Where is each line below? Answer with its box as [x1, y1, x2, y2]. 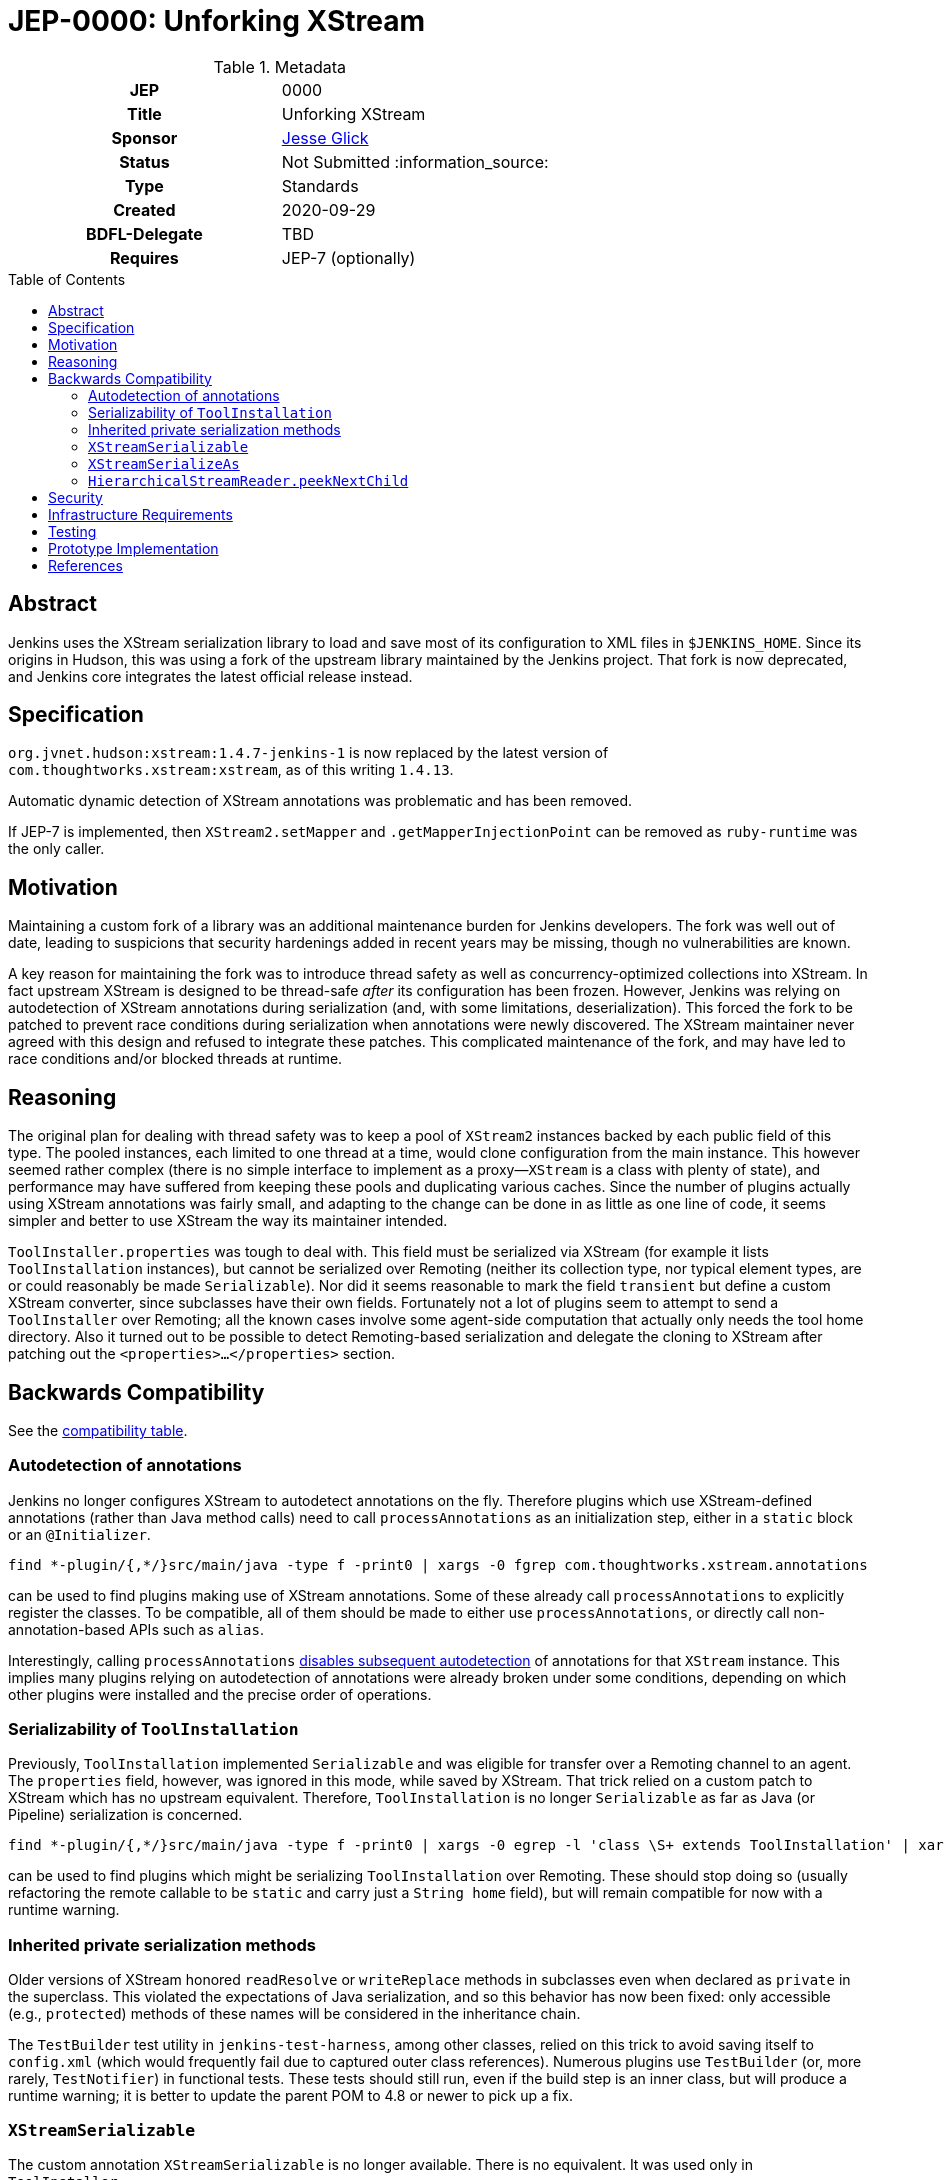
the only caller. [8, 840, 105, 858]
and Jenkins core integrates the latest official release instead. [8, 667, 413, 685]
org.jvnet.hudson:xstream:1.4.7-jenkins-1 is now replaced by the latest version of [8, 744, 609, 762]
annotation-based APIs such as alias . [8, 1620, 264, 1638]
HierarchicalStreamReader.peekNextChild [88, 472, 409, 489]
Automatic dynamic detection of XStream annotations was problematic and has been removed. [8, 792, 633, 810]
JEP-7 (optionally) [281, 247, 416, 268]
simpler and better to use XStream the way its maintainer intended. [8, 1212, 448, 1230]
